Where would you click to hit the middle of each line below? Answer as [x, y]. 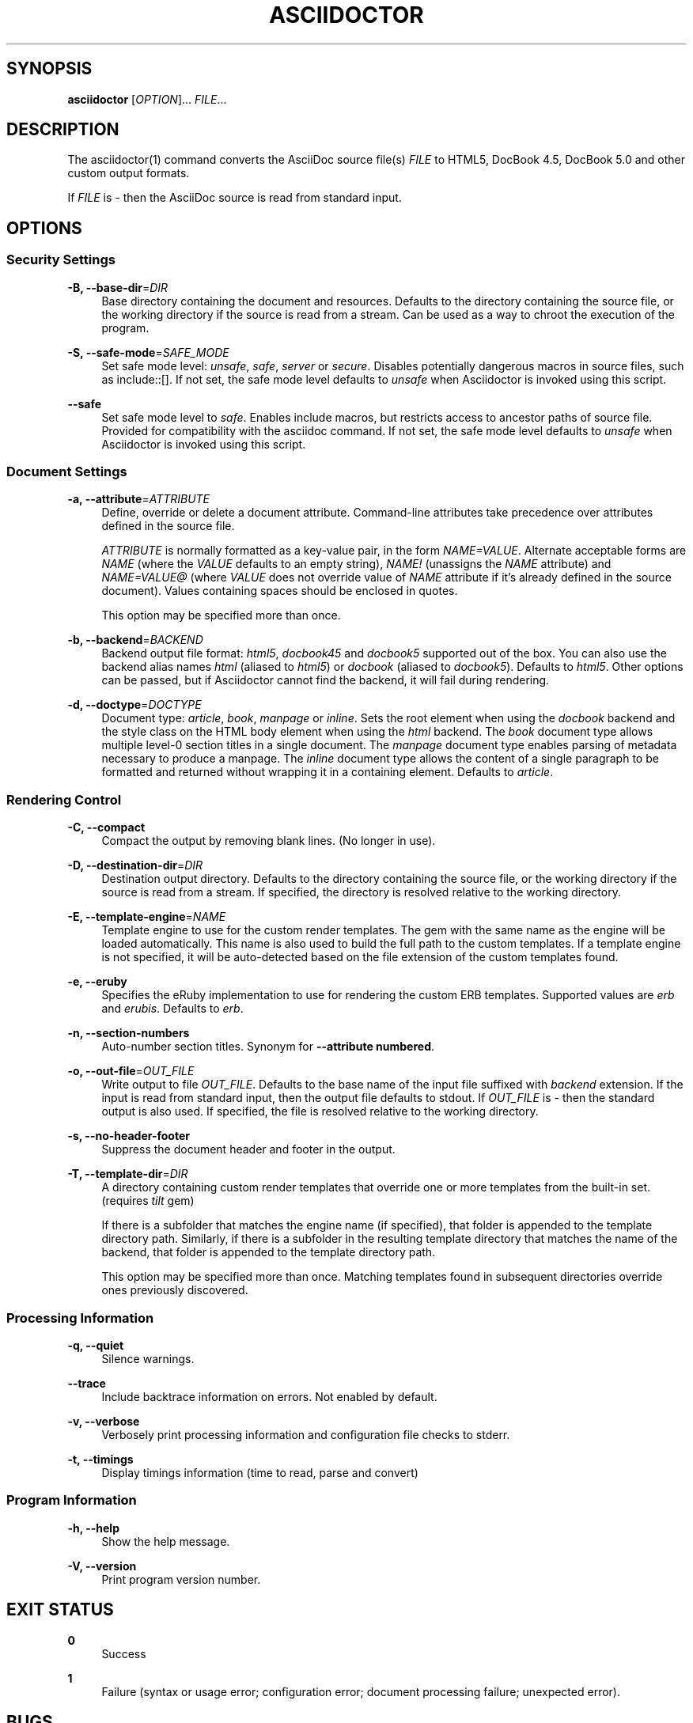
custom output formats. [129, 173]
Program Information [72, 1500]
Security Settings [61, 260]
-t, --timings [100, 1459]
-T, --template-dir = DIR [128, 1174]
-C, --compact [106, 827]
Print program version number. [181, 1579]
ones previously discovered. [175, 1290]
